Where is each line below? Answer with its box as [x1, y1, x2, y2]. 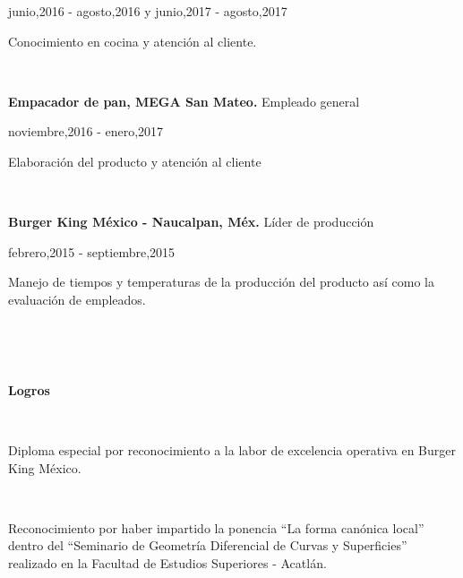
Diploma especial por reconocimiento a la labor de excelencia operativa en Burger [8, 440, 457, 459]
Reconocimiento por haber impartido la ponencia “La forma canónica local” [8, 518, 424, 537]
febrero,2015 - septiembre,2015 [8, 242, 176, 261]
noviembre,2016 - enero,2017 [8, 122, 164, 141]
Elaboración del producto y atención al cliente [8, 151, 262, 170]
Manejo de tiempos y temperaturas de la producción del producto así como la [8, 272, 434, 291]
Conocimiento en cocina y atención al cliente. [8, 31, 257, 50]
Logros [8, 380, 50, 399]
